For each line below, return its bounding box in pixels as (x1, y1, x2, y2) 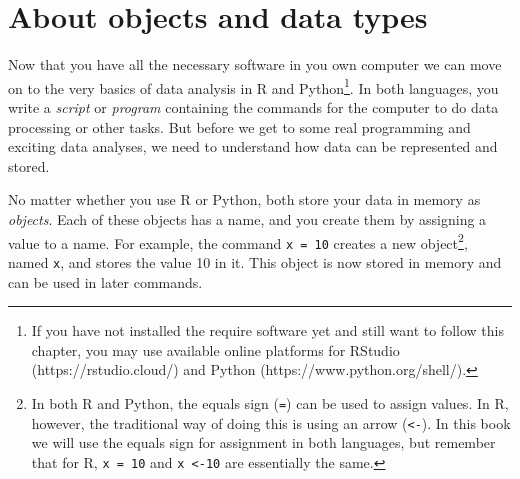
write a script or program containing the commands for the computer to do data (8, 96, 499, 117)
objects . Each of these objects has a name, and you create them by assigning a (8, 208, 487, 229)
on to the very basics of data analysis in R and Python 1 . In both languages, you (8, 74, 499, 98)
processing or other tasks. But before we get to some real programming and (8, 116, 471, 137)
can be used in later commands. (8, 271, 203, 292)
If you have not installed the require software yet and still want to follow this (31, 320, 504, 341)
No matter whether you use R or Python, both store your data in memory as (8, 189, 481, 210)
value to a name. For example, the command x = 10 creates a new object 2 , (8, 229, 468, 253)
